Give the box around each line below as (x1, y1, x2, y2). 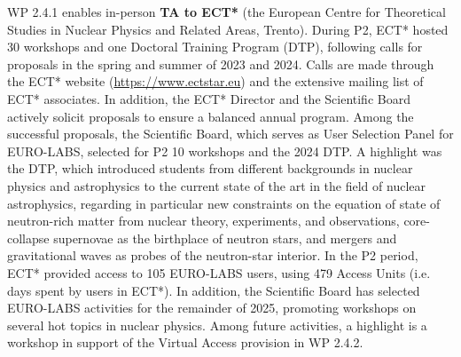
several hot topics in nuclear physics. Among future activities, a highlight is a (7, 315, 427, 334)
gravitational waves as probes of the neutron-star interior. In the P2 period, (7, 246, 418, 265)
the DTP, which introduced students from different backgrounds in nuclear (7, 159, 413, 178)
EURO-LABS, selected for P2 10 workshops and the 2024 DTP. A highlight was (7, 141, 442, 160)
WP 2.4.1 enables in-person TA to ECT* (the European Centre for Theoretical (7, 3, 446, 20)
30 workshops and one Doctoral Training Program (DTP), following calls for (7, 37, 423, 56)
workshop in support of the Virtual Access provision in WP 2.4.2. (7, 333, 363, 352)
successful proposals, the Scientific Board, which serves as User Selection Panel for (7, 124, 454, 143)
